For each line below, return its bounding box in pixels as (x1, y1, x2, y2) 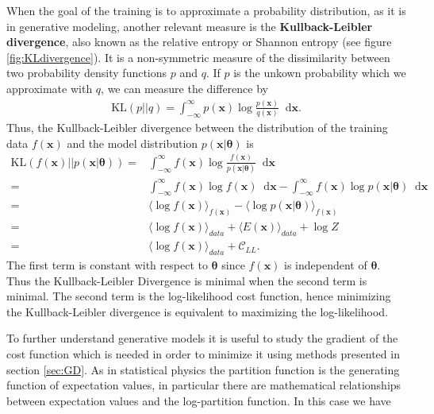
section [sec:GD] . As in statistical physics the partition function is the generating (6, 361, 400, 377)
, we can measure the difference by (101, 79, 268, 96)
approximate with (6, 79, 93, 96)
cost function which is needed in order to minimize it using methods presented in (6, 345, 400, 362)
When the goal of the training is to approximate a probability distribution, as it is (6, 2, 406, 18)
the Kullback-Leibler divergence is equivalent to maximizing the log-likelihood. (6, 303, 389, 319)
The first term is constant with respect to (6, 256, 208, 273)
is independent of (284, 256, 367, 273)
